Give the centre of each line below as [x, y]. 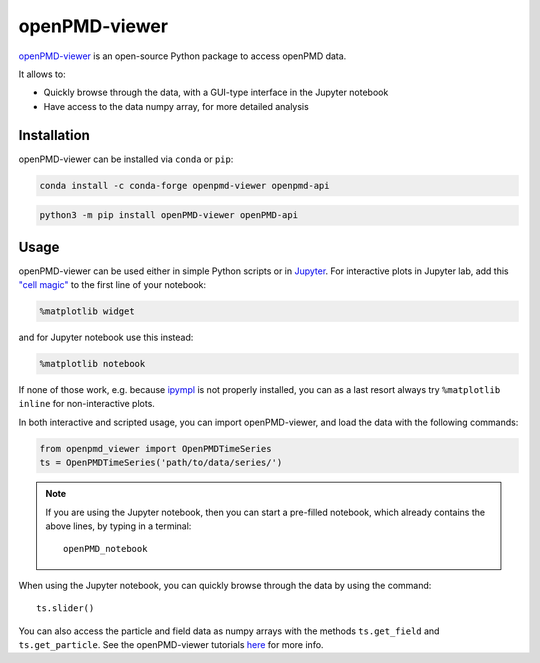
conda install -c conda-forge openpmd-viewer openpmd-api [184, 185]
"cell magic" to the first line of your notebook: [112, 285]
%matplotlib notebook [92, 364]
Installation [54, 135]
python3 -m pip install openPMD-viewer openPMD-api [169, 215]
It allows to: [42, 74]
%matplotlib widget [87, 311]
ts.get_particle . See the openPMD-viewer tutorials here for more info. [171, 644]
